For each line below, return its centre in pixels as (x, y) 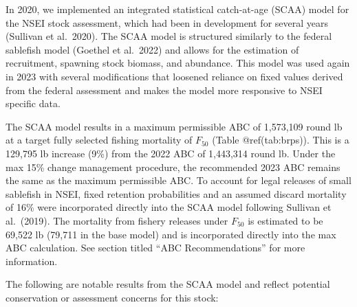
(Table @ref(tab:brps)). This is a (281, 140)
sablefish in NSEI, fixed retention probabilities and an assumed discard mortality (176, 193)
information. (32, 261)
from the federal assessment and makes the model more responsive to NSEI (164, 90)
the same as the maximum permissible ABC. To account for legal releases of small (178, 180)
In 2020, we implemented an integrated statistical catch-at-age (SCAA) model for (177, 9)
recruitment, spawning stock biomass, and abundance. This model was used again (178, 63)
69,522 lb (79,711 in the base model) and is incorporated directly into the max (171, 234)
